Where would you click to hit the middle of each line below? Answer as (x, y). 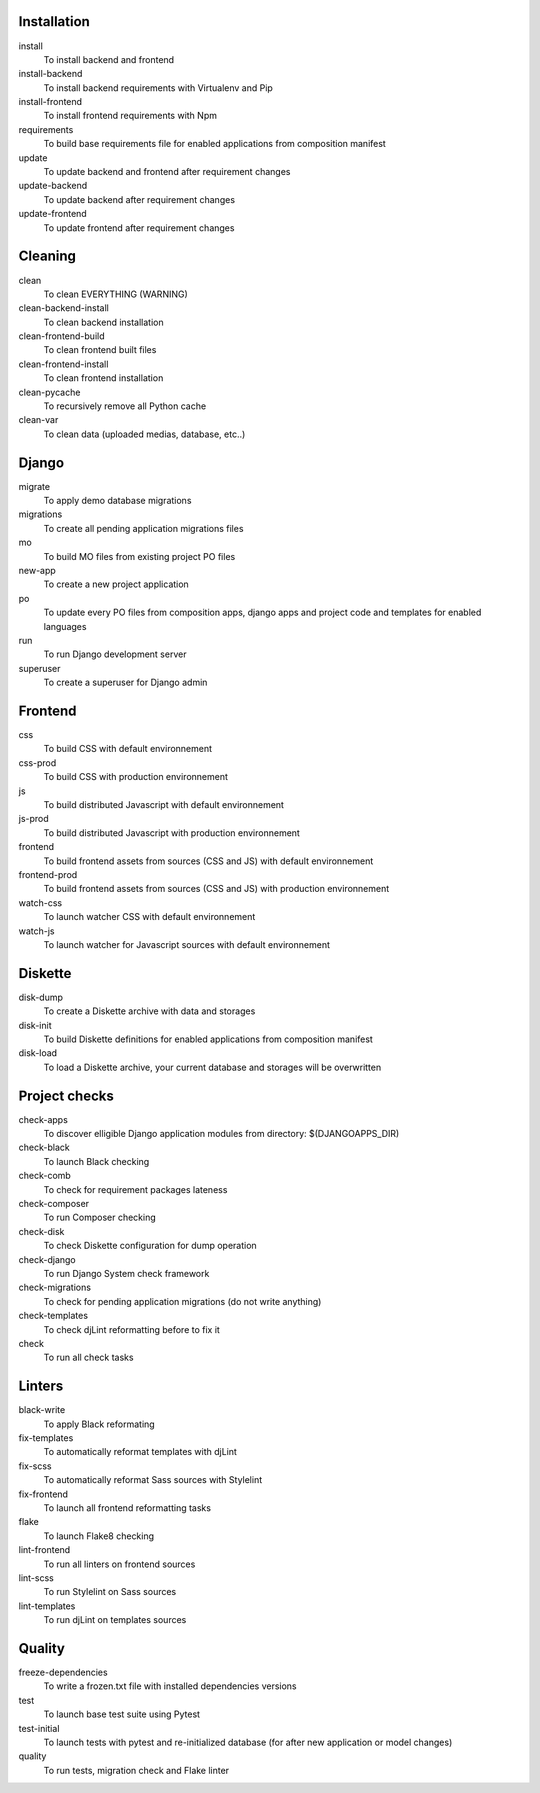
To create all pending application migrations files (143, 528)
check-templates (53, 1316)
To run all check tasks (88, 1357)
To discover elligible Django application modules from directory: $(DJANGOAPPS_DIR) (221, 1134)
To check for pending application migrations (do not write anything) (182, 1301)
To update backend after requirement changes (139, 199)
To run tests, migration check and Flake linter (136, 1770)
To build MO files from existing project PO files (139, 556)
